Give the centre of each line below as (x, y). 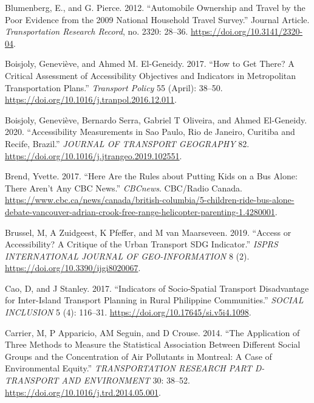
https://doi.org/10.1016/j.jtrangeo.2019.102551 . (94, 155)
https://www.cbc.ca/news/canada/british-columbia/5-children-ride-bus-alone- (150, 200)
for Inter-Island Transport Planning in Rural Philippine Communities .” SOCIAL (154, 300)
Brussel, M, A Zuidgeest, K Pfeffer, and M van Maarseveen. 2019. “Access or (148, 232)
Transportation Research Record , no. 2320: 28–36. (97, 31)
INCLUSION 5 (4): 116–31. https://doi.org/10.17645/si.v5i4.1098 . (128, 312)
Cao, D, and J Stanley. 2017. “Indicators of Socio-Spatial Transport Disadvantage (157, 288)
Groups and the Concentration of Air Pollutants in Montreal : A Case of (138, 356)
